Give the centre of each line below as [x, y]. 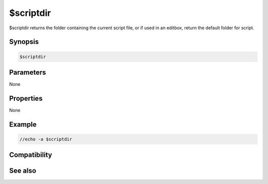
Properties [26, 98]
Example [23, 124]
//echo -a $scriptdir [46, 139]
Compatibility [31, 155]
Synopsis [24, 42]
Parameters [28, 72]
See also [23, 171]
